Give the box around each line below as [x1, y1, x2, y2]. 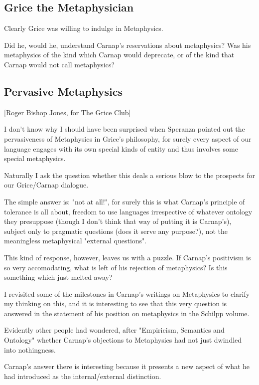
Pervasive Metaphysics [4, 83, 123, 99]
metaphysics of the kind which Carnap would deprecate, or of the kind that [4, 49, 235, 60]
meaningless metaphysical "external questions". [4, 235, 147, 246]
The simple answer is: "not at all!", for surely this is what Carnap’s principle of [4, 196, 245, 206]
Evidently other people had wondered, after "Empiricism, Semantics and [4, 325, 225, 335]
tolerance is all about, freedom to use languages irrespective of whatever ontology [4, 206, 253, 216]
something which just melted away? [4, 272, 113, 282]
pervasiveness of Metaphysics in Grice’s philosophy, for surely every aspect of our [4, 133, 252, 144]
